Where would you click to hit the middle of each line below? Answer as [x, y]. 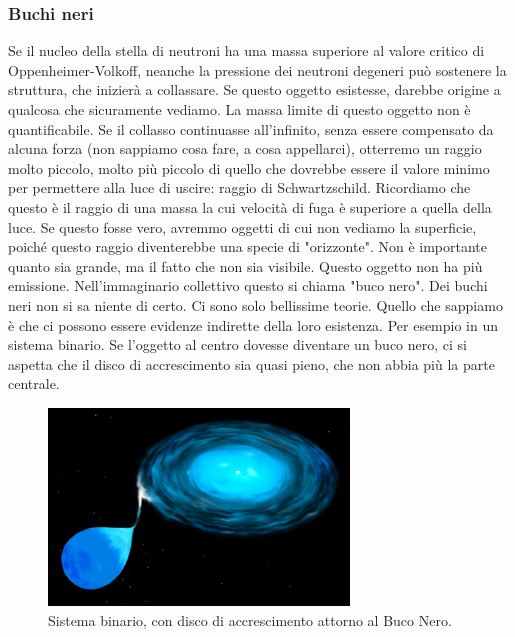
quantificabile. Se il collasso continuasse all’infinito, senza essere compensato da [251, 128]
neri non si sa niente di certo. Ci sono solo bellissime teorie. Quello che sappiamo [255, 304]
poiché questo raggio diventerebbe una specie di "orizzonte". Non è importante [247, 246]
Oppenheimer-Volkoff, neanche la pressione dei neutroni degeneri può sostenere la [257, 69]
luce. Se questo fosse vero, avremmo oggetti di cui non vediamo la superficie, [242, 226]
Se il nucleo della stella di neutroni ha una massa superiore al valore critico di [246, 50]
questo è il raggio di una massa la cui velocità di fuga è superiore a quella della [250, 206]
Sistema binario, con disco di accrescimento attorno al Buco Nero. [250, 620]
